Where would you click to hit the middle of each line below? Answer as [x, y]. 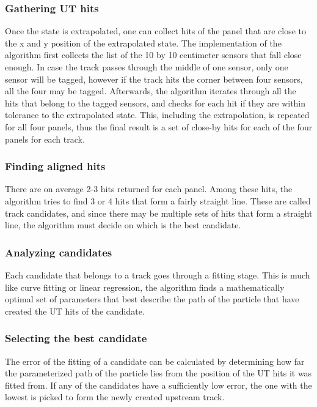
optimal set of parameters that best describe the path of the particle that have [152, 299]
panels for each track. [45, 139]
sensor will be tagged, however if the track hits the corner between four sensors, [154, 79]
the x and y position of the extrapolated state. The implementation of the [143, 43]
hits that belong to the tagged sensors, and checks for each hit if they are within [155, 103]
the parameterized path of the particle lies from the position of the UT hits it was [158, 373]
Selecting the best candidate [76, 338]
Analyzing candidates [59, 252]
